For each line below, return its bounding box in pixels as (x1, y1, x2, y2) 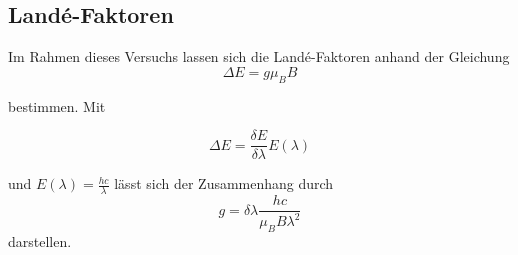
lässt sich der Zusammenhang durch (114, 173, 334, 194)
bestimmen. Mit (8, 95, 106, 116)
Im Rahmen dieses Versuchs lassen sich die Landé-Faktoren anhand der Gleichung (8, 46, 510, 67)
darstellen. (8, 231, 72, 252)
